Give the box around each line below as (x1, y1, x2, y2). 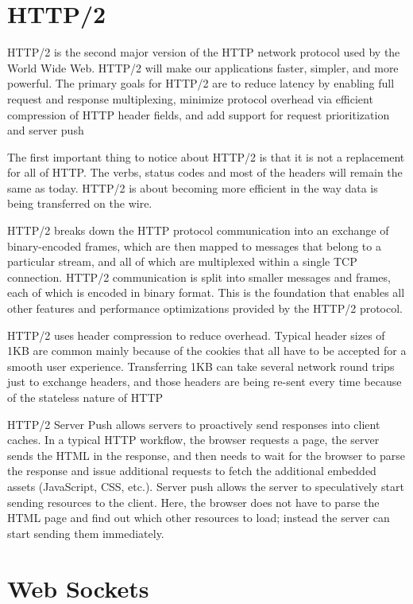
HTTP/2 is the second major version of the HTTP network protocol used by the (7, 44, 400, 60)
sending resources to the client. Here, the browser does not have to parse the (7, 493, 380, 510)
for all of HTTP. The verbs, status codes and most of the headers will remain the (7, 164, 403, 181)
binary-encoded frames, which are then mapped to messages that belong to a (7, 237, 381, 254)
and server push (7, 122, 84, 138)
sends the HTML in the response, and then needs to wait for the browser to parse (7, 446, 406, 463)
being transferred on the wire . (7, 195, 152, 212)
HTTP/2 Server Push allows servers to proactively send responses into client (7, 415, 380, 432)
